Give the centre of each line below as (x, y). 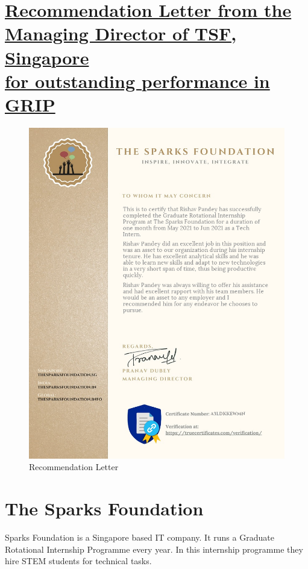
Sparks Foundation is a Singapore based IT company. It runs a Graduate (140, 537)
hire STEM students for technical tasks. (78, 561)
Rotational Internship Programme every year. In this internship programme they (154, 549)
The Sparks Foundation (104, 508)
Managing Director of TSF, (121, 33)
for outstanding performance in (137, 80)
